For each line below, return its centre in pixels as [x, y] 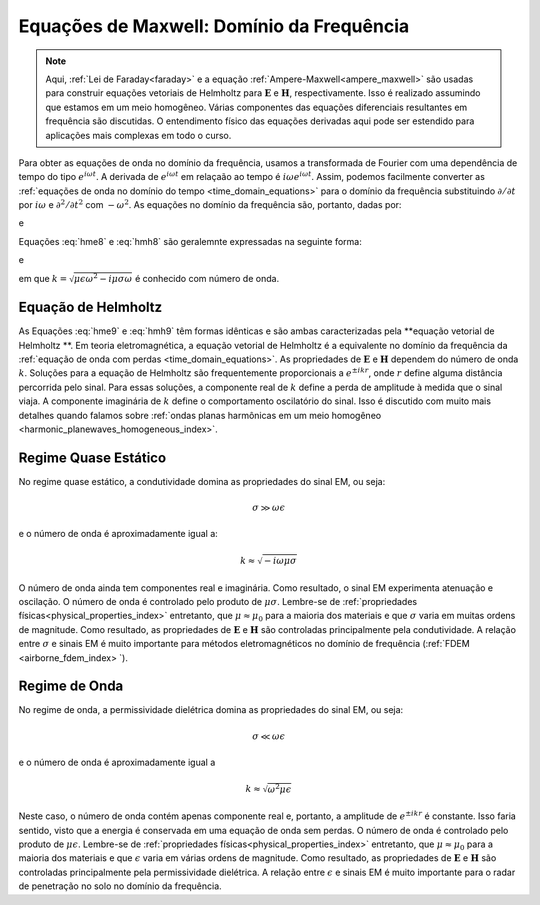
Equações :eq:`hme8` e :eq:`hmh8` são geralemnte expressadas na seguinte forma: [190, 241]
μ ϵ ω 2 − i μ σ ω [103, 278]
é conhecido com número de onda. [207, 278]
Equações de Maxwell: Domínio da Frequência [214, 26]
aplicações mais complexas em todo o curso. [138, 135]
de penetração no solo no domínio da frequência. [120, 886]
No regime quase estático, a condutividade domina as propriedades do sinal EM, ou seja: [202, 481]
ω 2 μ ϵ [279, 788]
